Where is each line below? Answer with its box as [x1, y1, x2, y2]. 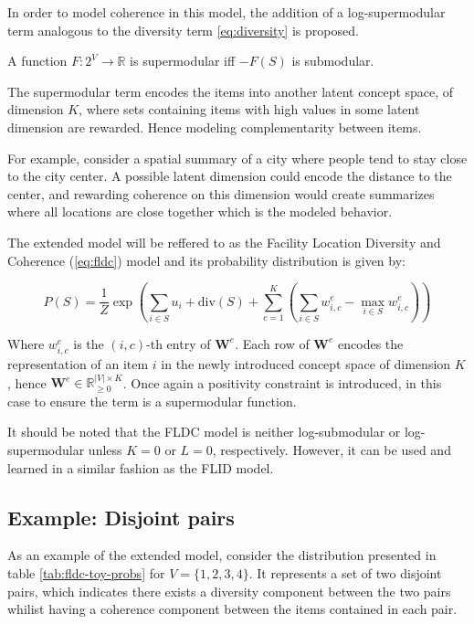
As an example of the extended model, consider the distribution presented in [7, 545, 437, 565]
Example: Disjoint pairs [7, 502, 235, 531]
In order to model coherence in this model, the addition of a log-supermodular [7, 3, 446, 21]
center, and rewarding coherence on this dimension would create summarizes [7, 184, 435, 203]
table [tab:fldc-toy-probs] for [7, 564, 165, 583]
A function [7, 51, 68, 70]
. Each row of [235, 333, 310, 353]
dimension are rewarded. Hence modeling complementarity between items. [7, 117, 422, 136]
